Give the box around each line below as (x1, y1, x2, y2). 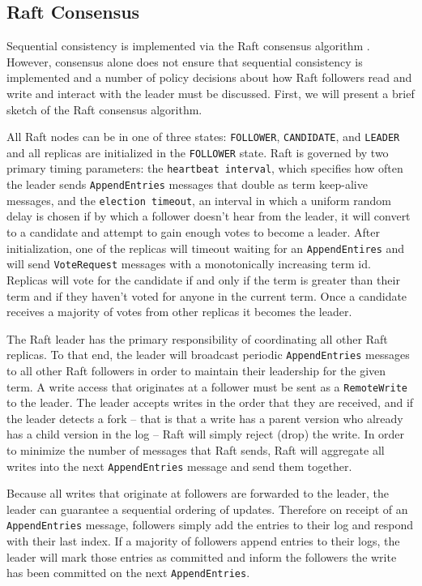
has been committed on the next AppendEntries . (6, 564, 250, 581)
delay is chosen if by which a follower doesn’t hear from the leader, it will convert (6, 207, 411, 225)
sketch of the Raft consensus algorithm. (6, 101, 202, 118)
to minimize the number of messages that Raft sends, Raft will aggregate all (6, 442, 385, 459)
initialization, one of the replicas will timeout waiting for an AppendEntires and (6, 239, 405, 256)
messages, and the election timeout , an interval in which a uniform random (6, 191, 392, 208)
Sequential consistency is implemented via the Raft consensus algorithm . (6, 37, 370, 54)
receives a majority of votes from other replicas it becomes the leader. (6, 303, 352, 320)
